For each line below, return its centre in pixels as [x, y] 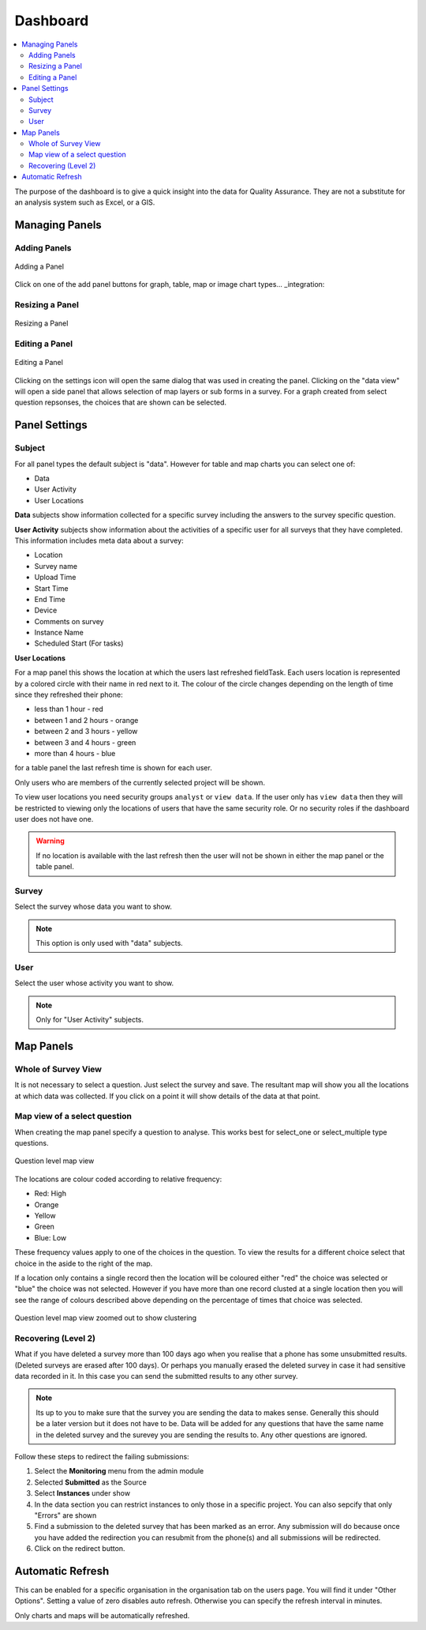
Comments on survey [69, 621]
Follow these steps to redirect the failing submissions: [102, 1456]
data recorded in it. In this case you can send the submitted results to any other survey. [156, 1376]
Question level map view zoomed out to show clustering [106, 1318]
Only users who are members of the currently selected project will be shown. [140, 782]
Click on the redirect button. [80, 1549]
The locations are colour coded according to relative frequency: [118, 1179]
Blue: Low [50, 1237]
